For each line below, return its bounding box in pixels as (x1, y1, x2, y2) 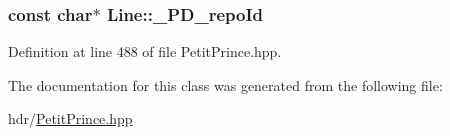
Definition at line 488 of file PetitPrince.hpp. (8, 41, 282, 62)
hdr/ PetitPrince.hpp (8, 108, 133, 129)
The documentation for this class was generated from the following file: (8, 74, 443, 95)
